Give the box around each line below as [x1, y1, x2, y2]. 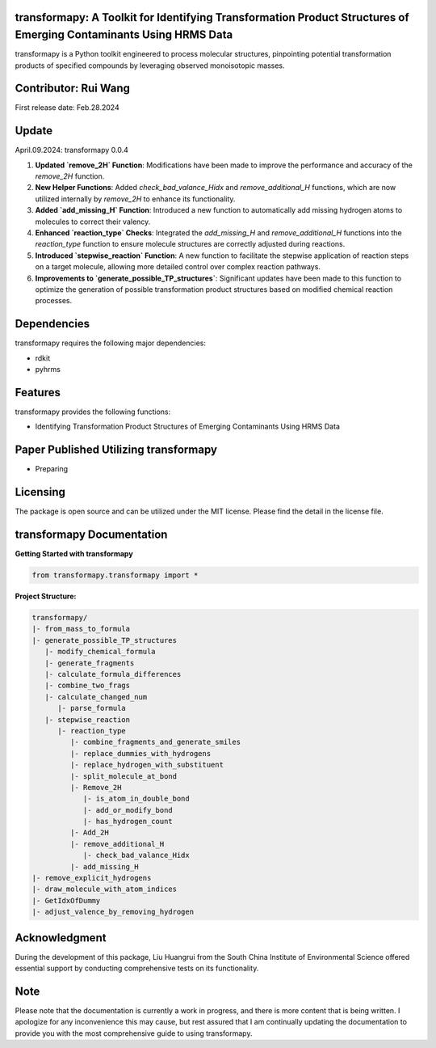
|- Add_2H [69, 828, 109, 837]
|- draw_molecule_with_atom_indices [31, 885, 178, 894]
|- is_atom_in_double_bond [82, 794, 190, 804]
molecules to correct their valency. [35, 217, 151, 226]
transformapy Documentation [15, 528, 168, 541]
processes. [35, 296, 73, 306]
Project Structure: [15, 591, 77, 602]
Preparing [35, 464, 69, 474]
